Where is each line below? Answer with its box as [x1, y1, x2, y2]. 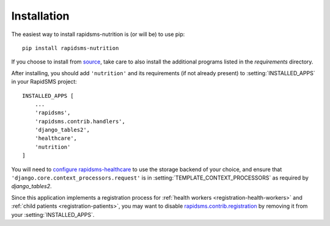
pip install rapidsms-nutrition [22, 45, 119, 51]
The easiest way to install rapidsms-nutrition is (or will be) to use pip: [11, 31, 185, 38]
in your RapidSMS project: [11, 78, 78, 86]
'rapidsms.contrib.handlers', [34, 118, 125, 125]
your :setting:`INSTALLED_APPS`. [11, 211, 95, 218]
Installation [11, 9, 70, 23]
